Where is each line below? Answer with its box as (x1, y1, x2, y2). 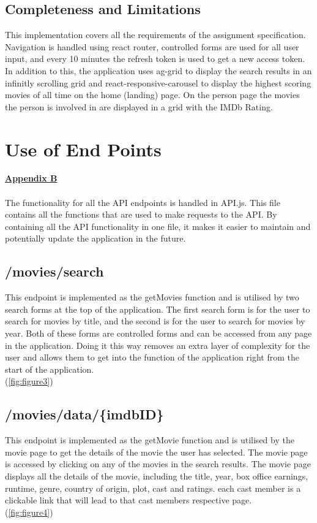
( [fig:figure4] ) (5, 505, 53, 518)
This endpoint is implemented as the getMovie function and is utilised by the (5, 433, 294, 446)
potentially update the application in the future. (5, 232, 186, 245)
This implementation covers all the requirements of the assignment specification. (5, 28, 306, 41)
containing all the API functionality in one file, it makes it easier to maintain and (5, 220, 311, 232)
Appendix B (5, 172, 58, 185)
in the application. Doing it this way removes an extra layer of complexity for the (5, 338, 310, 351)
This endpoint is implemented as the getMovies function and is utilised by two (5, 291, 299, 303)
